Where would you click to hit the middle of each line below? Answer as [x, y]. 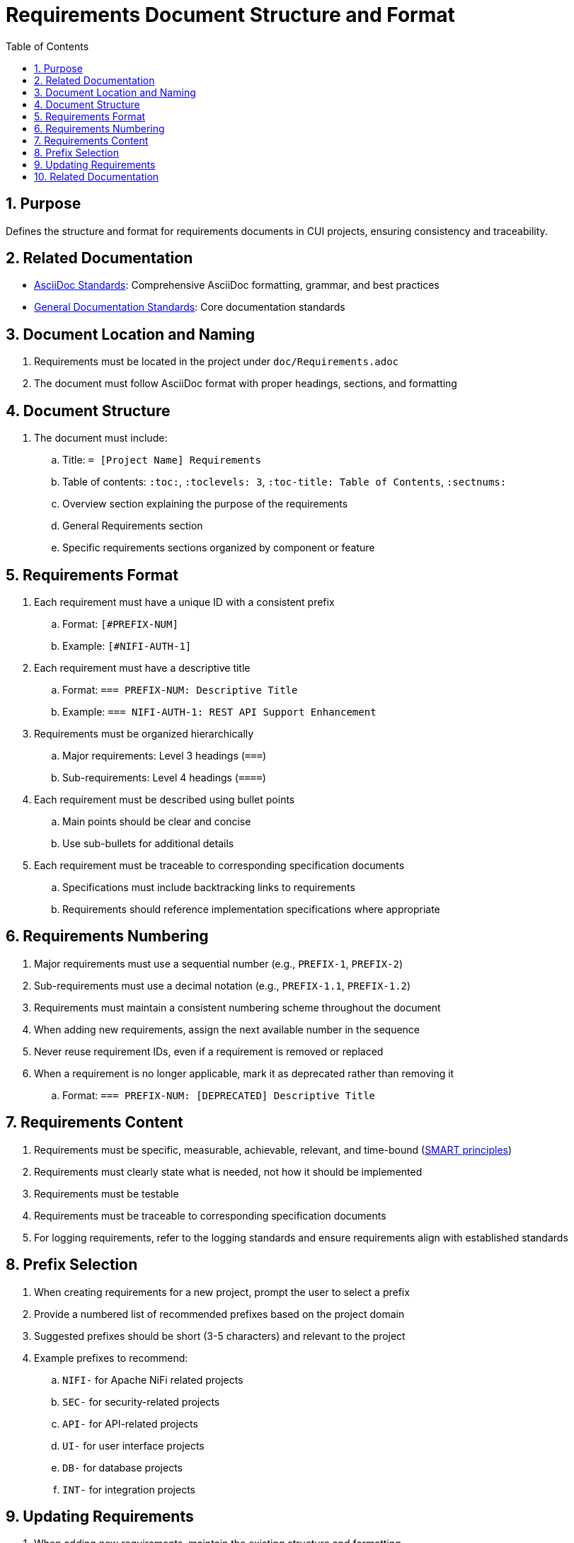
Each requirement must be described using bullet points [165, 799]
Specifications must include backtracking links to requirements [209, 887]
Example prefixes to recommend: [111, 1358]
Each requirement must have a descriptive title [142, 667]
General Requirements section [133, 526]
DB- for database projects [122, 1467]
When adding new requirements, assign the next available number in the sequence [227, 1029]
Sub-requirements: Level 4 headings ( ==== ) [164, 777]
